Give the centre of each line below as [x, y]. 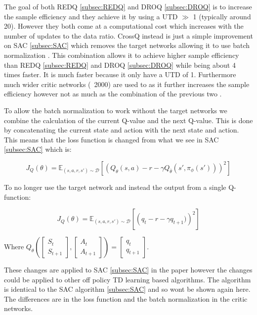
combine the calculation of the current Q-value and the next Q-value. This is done [128, 120]
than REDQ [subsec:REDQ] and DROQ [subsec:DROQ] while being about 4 [120, 65]
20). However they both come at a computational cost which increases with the [124, 26]
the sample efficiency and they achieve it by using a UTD [91, 16]
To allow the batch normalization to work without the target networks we [116, 110]
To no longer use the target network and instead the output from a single [115, 187]
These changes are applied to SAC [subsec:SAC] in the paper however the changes [128, 270]
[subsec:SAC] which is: [38, 149]
